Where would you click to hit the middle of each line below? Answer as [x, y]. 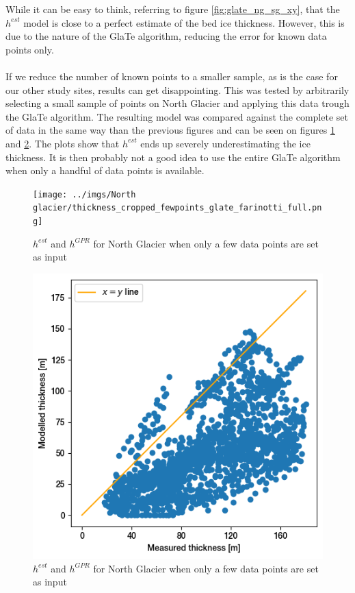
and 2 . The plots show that [63, 143]
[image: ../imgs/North [84, 194]
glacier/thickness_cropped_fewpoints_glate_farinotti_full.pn [177, 208]
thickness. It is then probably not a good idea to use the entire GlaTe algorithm [173, 157]
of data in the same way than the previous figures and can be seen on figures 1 [170, 130]
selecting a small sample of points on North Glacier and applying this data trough [177, 103]
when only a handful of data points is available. [105, 170]
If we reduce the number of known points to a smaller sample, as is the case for [172, 76]
